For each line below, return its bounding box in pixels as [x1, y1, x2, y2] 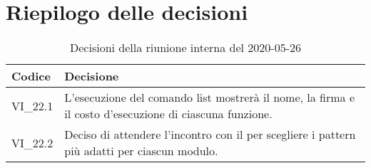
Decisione [64, 68, 119, 85]
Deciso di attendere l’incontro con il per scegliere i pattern [64, 126, 356, 143]
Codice [11, 68, 51, 85]
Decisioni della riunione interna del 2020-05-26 [70, 39, 301, 56]
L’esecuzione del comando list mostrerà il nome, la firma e [64, 89, 355, 106]
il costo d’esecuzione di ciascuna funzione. [64, 105, 273, 122]
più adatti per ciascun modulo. [64, 142, 218, 159]
